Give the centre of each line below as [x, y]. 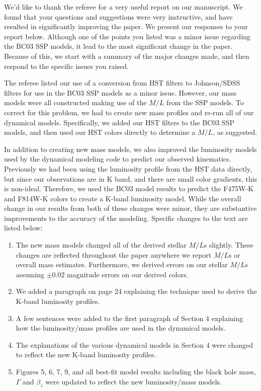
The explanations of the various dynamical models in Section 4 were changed [135, 344]
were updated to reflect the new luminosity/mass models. [134, 381]
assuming [30, 274]
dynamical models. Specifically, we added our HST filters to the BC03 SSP [119, 122]
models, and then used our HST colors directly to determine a [100, 132]
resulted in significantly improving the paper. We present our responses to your [126, 26]
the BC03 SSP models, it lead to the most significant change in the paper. [118, 46]
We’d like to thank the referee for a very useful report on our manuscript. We [123, 7]
